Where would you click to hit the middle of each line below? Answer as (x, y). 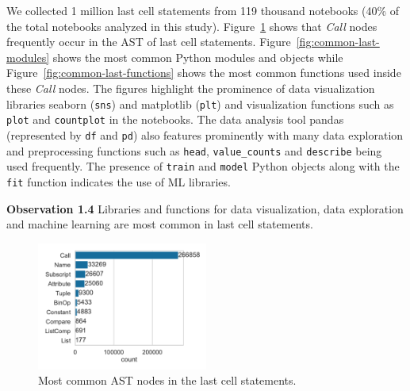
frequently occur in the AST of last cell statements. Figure (149, 42)
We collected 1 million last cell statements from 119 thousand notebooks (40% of (203, 10)
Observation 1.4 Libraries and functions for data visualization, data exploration (205, 208)
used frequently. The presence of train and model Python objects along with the (203, 166)
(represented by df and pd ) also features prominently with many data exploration (205, 134)
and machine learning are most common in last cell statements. (160, 224)
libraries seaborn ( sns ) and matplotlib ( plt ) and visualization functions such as (200, 103)
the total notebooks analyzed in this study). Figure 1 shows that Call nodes (192, 26)
